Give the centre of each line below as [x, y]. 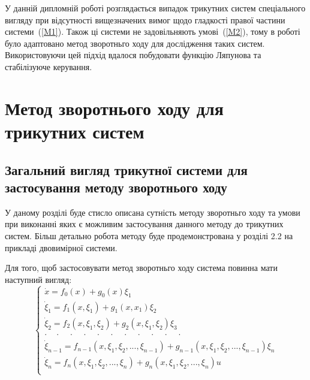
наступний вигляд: [38, 279]
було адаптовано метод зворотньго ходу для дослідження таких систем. [135, 43]
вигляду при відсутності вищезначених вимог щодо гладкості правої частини [145, 19]
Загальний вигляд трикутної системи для [126, 169]
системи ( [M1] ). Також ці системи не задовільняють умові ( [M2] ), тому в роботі [153, 31]
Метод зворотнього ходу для [114, 108]
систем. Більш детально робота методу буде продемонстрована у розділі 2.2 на [149, 235]
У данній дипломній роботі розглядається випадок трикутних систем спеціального [155, 8]
